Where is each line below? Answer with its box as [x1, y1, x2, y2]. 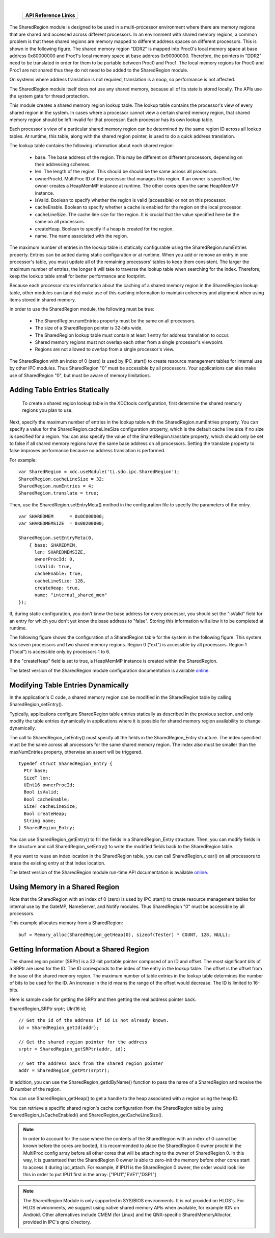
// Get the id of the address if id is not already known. [18, 1017, 169, 1023]
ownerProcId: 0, [34, 556, 75, 562]
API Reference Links [25, 12, 75, 19]
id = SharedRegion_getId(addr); [18, 1024, 99, 1031]
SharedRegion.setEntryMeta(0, [18, 535, 94, 541]
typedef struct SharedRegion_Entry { [18, 760, 113, 766]
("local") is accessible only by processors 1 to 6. [9, 649, 111, 655]
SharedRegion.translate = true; [18, 490, 99, 496]
